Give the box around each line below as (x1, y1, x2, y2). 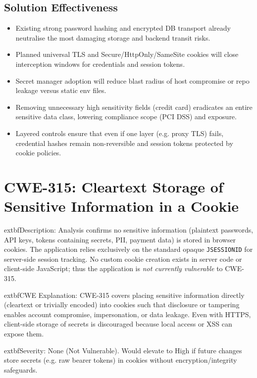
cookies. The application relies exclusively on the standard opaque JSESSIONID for (4, 244, 253, 254)
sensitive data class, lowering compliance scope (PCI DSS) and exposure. (15, 111, 237, 122)
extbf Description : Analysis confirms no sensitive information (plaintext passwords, (4, 225, 254, 235)
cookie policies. (15, 147, 61, 158)
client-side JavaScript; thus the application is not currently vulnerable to (4, 263, 223, 274)
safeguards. (4, 364, 38, 375)
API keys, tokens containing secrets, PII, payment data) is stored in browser (4, 234, 236, 244)
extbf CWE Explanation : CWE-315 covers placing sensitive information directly (4, 289, 245, 300)
